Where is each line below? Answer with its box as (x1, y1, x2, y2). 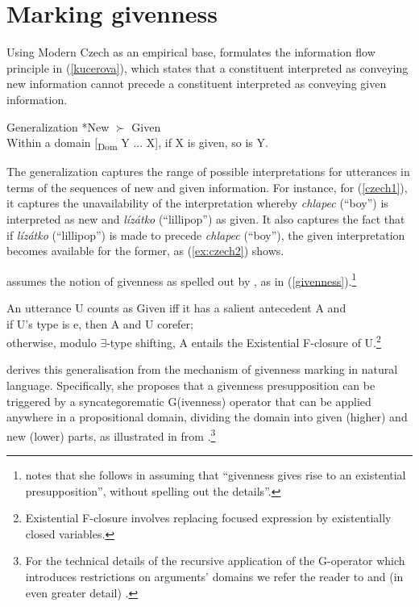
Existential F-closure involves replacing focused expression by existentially (25, 509, 392, 526)
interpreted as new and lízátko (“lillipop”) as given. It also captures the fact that (6, 211, 405, 227)
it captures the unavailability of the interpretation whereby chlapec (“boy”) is (6, 195, 388, 211)
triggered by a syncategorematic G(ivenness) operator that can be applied (6, 392, 371, 409)
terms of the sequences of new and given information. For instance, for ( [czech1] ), (6, 178, 408, 195)
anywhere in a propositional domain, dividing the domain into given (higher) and (6, 408, 408, 425)
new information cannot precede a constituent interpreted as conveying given (6, 75, 387, 92)
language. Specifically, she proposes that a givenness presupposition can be (6, 377, 375, 394)
